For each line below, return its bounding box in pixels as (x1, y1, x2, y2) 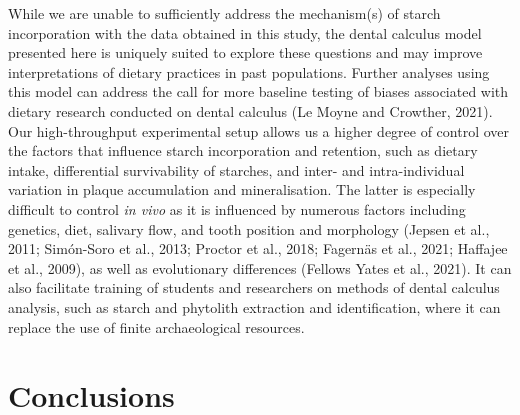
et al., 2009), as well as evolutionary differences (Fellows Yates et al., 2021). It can (8, 257, 512, 278)
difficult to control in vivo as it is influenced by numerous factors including (8, 198, 466, 219)
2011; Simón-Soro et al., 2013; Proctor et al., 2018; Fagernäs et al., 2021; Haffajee (8, 238, 508, 259)
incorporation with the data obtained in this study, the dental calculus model (8, 22, 482, 43)
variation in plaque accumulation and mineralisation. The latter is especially (8, 179, 476, 200)
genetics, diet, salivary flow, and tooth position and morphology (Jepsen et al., (8, 218, 490, 239)
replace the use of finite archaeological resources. (8, 316, 305, 337)
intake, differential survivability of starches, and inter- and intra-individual (8, 159, 465, 180)
